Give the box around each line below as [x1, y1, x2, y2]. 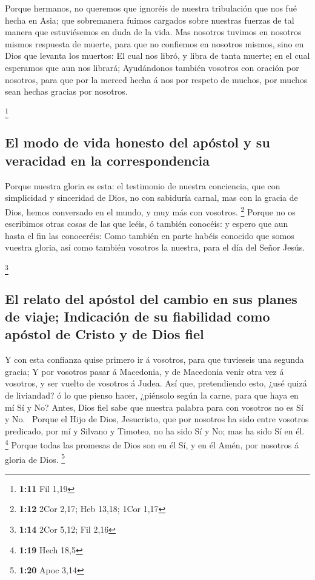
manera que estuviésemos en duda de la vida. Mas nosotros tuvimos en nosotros [5, 25, 302, 38]
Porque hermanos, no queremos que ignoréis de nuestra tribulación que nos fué [5, 2, 297, 14]
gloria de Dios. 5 [5, 451, 65, 465]
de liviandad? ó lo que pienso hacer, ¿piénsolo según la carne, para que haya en [5, 388, 299, 401]
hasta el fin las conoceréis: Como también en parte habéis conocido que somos [5, 229, 294, 241]
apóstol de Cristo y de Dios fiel [5, 325, 204, 343]
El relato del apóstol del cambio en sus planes [5, 289, 297, 308]
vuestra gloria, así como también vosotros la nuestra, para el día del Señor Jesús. [5, 241, 305, 254]
